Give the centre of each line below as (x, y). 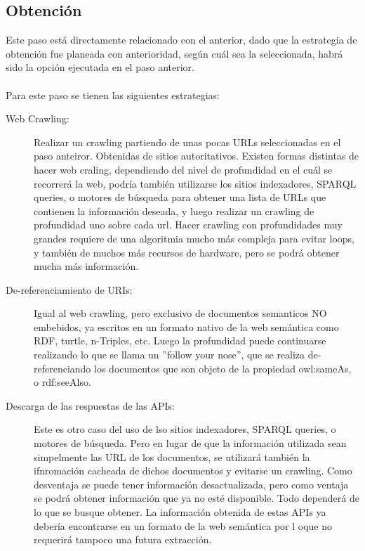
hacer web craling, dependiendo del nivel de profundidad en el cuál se (183, 169)
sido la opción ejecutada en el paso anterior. (100, 67)
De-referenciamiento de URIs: (69, 289)
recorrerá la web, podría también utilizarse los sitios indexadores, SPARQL (195, 183)
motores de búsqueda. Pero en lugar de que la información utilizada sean (190, 443)
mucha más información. (86, 266)
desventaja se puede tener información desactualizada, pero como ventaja (191, 484)
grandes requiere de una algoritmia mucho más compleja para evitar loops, (194, 238)
